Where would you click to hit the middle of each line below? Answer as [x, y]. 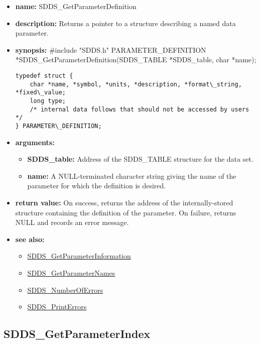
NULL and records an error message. [72, 222]
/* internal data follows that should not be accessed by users [140, 109]
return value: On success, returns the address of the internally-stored [124, 202]
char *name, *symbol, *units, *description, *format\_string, [136, 84]
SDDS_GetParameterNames [71, 272]
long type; [48, 101]
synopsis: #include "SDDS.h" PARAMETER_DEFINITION [111, 49]
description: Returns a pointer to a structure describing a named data [125, 23]
